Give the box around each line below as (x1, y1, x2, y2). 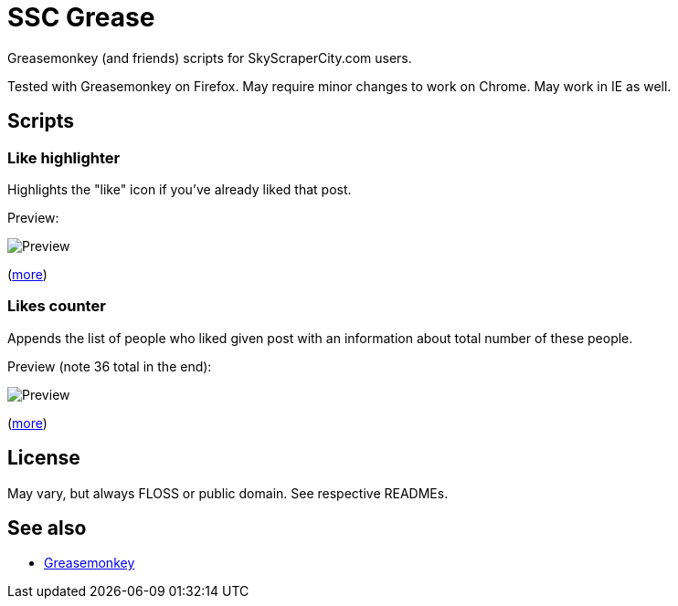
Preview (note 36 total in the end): (7, 358, 212, 374)
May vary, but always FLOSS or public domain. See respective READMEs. (7, 485, 449, 501)
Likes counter (7, 297, 106, 316)
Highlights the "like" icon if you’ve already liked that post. (7, 181, 352, 197)
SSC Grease (7, 2, 155, 33)
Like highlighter (7, 148, 121, 167)
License (7, 446, 80, 470)
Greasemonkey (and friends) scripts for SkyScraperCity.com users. (7, 49, 412, 66)
